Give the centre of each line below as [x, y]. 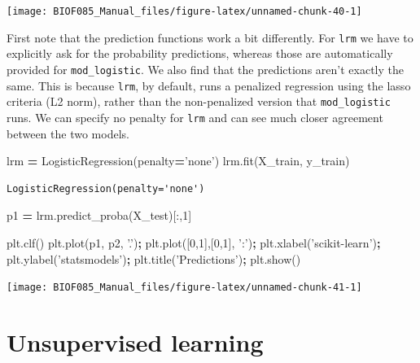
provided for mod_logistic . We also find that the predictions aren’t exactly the [205, 69]
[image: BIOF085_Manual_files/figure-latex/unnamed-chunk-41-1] [184, 288]
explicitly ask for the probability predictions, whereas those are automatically [200, 53]
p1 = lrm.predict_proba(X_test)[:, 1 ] [99, 215]
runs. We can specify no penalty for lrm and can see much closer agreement [195, 117]
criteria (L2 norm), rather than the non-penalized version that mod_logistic [199, 101]
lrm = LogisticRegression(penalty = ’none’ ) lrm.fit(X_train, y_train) [178, 161]
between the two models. [68, 133]
